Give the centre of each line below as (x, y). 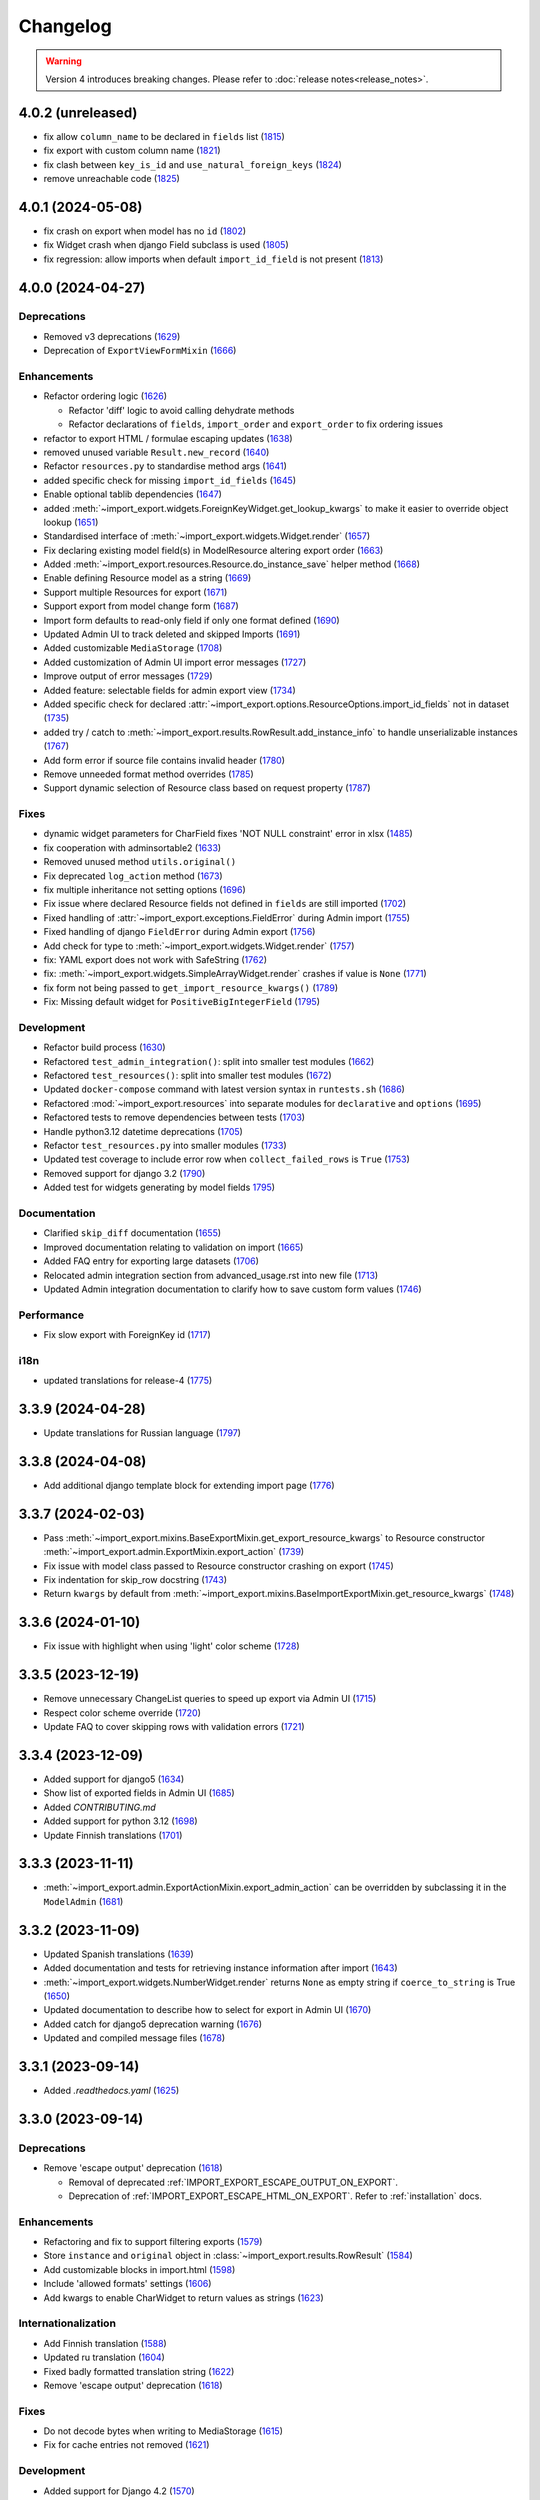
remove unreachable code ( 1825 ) (111, 179)
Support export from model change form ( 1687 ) (141, 606)
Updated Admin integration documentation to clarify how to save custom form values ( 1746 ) (232, 1289)
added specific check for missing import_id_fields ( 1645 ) (170, 480)
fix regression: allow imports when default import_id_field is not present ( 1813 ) (213, 259)
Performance (51, 1315)
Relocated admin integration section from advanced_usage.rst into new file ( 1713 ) (211, 1275)
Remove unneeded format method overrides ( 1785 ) (148, 774)
